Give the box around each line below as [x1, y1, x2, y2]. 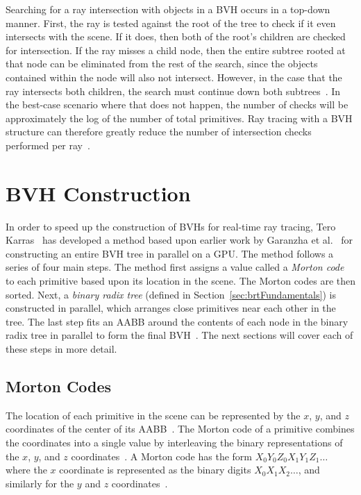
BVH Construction [6, 178, 191, 207]
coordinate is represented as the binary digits [59, 462, 251, 477]
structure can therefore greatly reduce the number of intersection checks [6, 124, 312, 139]
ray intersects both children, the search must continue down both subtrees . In [6, 83, 341, 98]
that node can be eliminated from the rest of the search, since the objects [6, 56, 318, 71]
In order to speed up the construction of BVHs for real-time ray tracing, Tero [6, 219, 336, 233]
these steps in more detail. [6, 342, 117, 355]
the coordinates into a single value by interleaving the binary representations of [6, 435, 343, 449]
